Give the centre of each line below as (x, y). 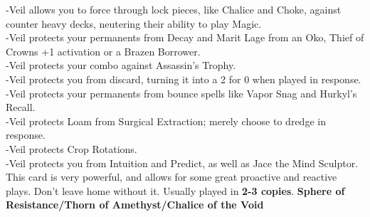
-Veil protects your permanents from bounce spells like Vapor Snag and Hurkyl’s (181, 93)
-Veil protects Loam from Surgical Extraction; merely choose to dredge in (166, 121)
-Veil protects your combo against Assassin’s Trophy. (121, 65)
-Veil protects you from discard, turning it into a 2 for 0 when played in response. (184, 79)
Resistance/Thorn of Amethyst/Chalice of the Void (135, 205)
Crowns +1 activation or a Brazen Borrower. (103, 51)
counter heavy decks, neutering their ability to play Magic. (134, 23)
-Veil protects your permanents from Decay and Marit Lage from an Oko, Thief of (185, 37)
